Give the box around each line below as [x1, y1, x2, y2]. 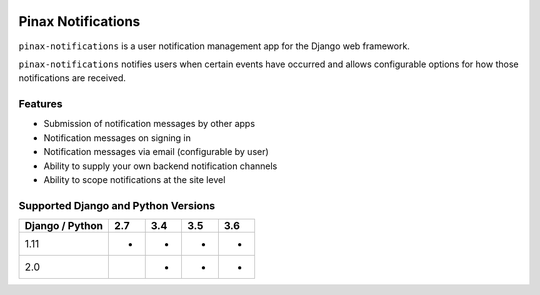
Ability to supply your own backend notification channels [43, 160, 278, 172]
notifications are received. [18, 72, 127, 84]
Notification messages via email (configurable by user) [43, 146, 269, 158]
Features [18, 97, 63, 111]
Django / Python [24, 219, 104, 233]
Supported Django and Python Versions [18, 198, 215, 212]
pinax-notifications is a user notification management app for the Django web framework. [18, 40, 410, 52]
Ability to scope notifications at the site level [43, 174, 226, 185]
